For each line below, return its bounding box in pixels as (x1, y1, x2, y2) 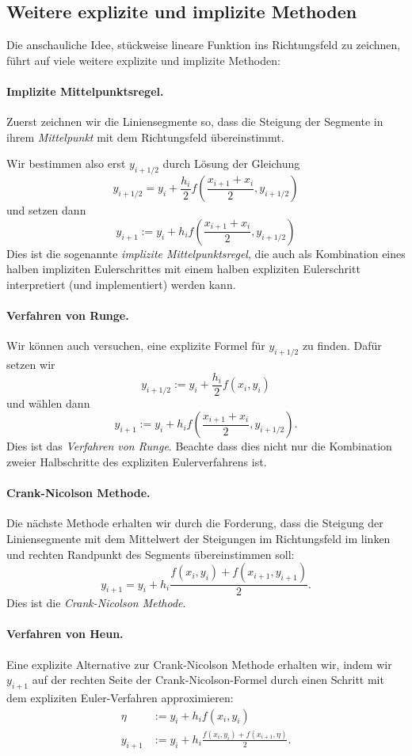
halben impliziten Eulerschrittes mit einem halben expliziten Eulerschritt (6, 260, 360, 277)
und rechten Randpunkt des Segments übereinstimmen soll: (6, 545, 295, 562)
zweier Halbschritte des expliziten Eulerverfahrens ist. (6, 453, 267, 469)
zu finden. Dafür (302, 337, 382, 354)
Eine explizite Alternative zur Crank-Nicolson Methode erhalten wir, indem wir (6, 655, 392, 672)
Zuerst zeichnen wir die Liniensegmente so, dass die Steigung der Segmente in (6, 113, 383, 130)
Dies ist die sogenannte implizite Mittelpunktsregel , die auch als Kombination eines (6, 245, 406, 261)
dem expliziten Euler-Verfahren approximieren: (6, 689, 234, 705)
